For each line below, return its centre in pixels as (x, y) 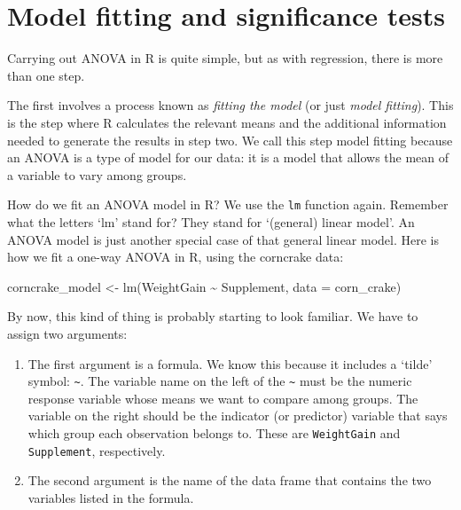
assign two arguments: (67, 333)
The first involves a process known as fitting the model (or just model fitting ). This (230, 105)
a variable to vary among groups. (97, 174)
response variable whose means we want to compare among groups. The (223, 398)
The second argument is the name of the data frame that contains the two (230, 480)
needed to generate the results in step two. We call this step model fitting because (230, 140)
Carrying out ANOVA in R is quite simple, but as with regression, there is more (225, 58)
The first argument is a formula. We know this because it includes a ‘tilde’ (230, 363)
